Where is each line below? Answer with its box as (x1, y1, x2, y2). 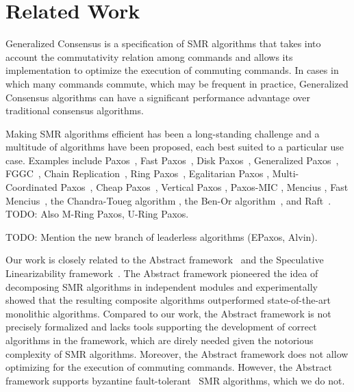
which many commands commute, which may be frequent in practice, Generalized (5, 76, 349, 90)
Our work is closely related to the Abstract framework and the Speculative (5, 252, 324, 267)
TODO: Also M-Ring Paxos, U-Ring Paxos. (5, 207, 189, 221)
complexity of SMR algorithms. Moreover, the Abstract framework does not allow (5, 346, 349, 361)
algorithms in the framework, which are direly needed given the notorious (5, 333, 314, 347)
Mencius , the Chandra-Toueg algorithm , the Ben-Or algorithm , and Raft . (5, 193, 331, 207)
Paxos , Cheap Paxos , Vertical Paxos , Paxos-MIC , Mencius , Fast (60, 180, 349, 194)
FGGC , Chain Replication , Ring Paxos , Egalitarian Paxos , (5, 166, 270, 181)
